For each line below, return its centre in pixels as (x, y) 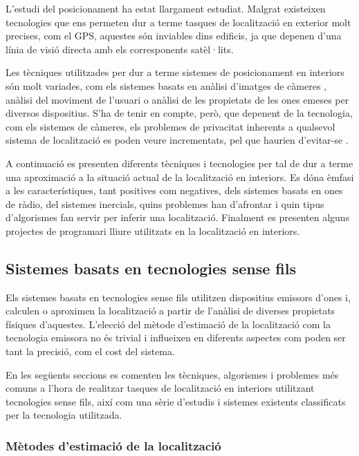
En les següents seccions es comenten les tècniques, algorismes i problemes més (172, 374)
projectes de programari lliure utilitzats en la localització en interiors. (153, 230)
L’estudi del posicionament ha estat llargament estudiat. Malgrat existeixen (166, 8)
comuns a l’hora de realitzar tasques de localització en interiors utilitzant (160, 388)
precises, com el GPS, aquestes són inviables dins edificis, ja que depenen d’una (174, 36)
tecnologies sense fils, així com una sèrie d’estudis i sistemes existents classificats (176, 401)
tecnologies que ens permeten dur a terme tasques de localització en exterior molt (178, 22)
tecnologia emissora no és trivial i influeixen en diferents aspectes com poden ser (176, 338)
